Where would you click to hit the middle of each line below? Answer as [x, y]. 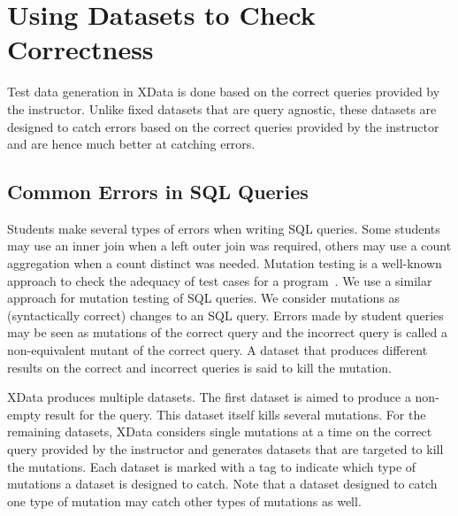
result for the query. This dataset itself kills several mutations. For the [235, 414]
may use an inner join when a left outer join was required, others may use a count [229, 246]
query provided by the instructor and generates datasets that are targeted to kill [225, 449]
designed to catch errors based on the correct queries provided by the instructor [223, 126]
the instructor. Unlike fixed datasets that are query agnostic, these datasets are [222, 108]
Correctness [80, 49]
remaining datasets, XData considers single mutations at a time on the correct [220, 431]
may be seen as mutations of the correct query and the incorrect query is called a [227, 332]
